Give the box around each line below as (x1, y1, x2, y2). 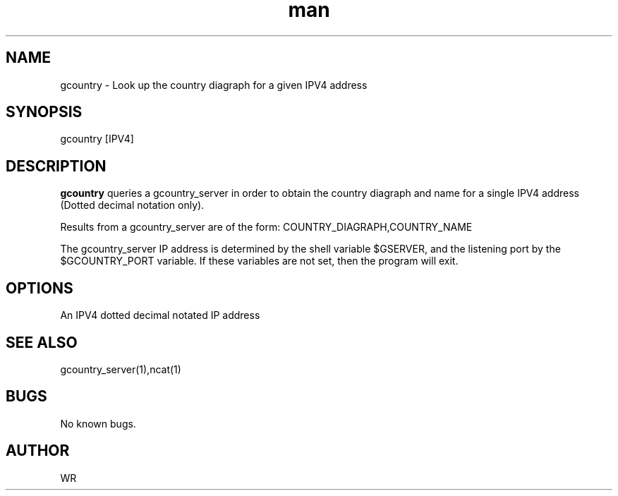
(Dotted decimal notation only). (60, 199, 205, 212)
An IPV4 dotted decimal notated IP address (60, 309, 260, 322)
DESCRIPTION (6, 157, 107, 175)
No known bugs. (60, 417, 136, 430)
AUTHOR (6, 442, 70, 460)
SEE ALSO (6, 333, 78, 351)
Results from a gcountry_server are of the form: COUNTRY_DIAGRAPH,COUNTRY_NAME (60, 221, 473, 234)
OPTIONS (6, 279, 73, 297)
